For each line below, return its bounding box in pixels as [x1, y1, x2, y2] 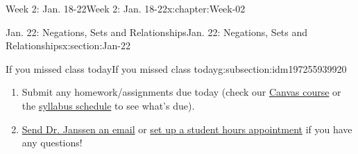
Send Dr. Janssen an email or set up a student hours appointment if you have [22, 121, 352, 136]
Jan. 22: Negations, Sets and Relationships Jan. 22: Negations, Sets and [6, 24, 308, 39]
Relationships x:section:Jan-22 [6, 38, 130, 53]
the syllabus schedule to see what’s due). [22, 98, 195, 112]
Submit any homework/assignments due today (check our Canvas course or [22, 85, 341, 99]
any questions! [22, 135, 83, 150]
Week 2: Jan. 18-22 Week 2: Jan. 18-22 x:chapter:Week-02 [6, 1, 246, 15]
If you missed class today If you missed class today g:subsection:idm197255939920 [6, 61, 347, 76]
